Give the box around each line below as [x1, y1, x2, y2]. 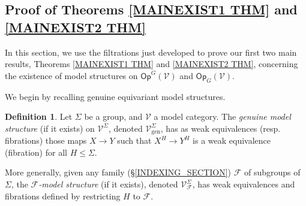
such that [117, 134, 152, 147]
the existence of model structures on [5, 69, 138, 81]
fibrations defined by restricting [5, 189, 121, 202]
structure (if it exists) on [5, 122, 95, 134]
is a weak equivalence [193, 134, 271, 147]
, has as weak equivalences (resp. [160, 122, 281, 134]
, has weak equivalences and [192, 178, 295, 190]
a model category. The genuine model [154, 110, 291, 123]
